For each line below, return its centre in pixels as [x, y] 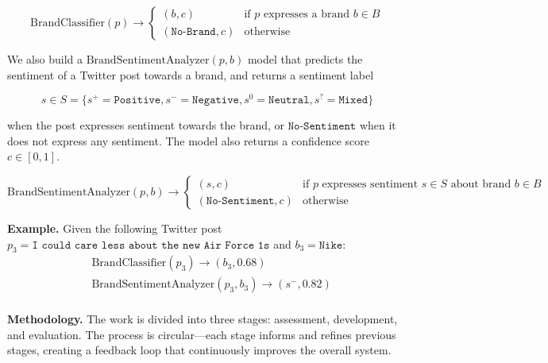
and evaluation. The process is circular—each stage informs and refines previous [202, 334]
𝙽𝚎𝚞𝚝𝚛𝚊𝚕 [289, 100]
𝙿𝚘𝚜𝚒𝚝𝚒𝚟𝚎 [137, 100]
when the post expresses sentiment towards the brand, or [146, 125]
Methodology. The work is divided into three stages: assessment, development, [203, 319]
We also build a [45, 59]
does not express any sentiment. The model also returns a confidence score [189, 140]
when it [378, 125]
